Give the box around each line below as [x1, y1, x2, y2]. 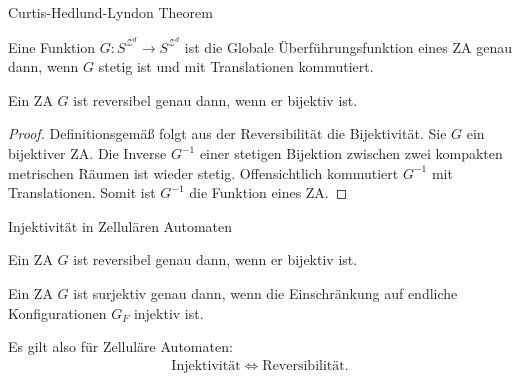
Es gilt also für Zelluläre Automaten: [8, 336, 233, 357]
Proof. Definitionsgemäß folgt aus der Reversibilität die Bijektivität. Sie [8, 123, 447, 144]
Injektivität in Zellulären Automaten [8, 215, 233, 236]
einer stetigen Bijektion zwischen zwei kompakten [199, 143, 503, 164]
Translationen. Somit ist [8, 182, 156, 203]
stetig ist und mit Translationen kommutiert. [98, 56, 374, 77]
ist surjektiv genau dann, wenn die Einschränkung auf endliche [73, 283, 458, 303]
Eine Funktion [8, 36, 96, 57]
